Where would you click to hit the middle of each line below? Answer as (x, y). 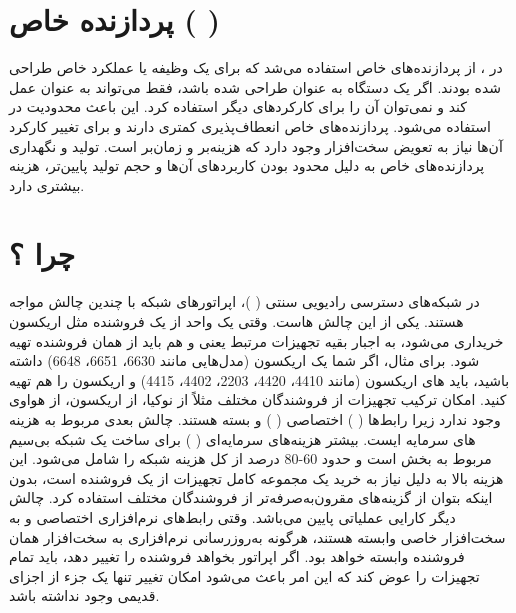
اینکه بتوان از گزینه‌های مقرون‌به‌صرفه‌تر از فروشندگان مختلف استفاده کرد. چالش (251, 497)
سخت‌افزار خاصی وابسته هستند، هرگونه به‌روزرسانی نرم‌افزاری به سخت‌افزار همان (257, 536)
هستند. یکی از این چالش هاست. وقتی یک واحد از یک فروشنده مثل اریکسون (236, 321)
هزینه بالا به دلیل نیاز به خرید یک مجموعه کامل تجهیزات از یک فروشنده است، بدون (256, 477)
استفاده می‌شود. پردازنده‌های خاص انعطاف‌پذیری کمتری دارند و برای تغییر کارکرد (250, 125)
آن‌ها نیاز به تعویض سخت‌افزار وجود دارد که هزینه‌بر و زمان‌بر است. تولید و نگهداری (256, 145)
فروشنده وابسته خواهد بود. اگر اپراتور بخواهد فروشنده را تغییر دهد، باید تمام (237, 556)
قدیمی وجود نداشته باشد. (84, 595)
